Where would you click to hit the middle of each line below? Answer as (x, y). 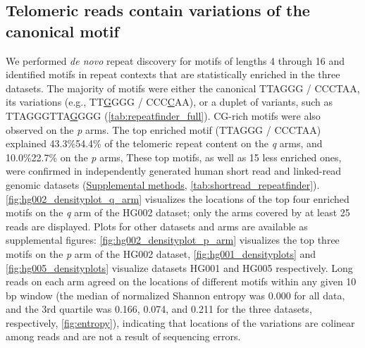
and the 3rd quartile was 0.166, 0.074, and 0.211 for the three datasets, (159, 309)
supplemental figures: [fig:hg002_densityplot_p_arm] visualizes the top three (173, 240)
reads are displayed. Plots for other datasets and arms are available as (157, 226)
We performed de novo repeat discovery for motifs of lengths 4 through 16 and (175, 60)
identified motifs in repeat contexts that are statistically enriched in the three (173, 74)
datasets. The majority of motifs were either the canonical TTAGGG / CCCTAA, (183, 88)
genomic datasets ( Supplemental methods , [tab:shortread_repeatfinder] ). (163, 184)
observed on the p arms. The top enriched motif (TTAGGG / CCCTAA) (163, 129)
